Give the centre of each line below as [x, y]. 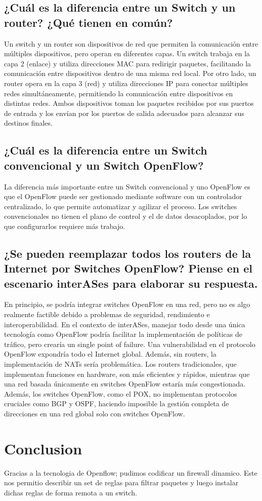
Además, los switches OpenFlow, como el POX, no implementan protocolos [121, 393]
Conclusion [43, 448]
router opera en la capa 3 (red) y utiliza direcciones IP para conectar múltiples [126, 83]
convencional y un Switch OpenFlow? [104, 165]
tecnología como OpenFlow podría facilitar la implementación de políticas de [123, 334]
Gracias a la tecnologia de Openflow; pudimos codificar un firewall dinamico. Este [131, 472]
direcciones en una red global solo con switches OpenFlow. [95, 414]
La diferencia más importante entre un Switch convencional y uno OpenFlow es [127, 186]
